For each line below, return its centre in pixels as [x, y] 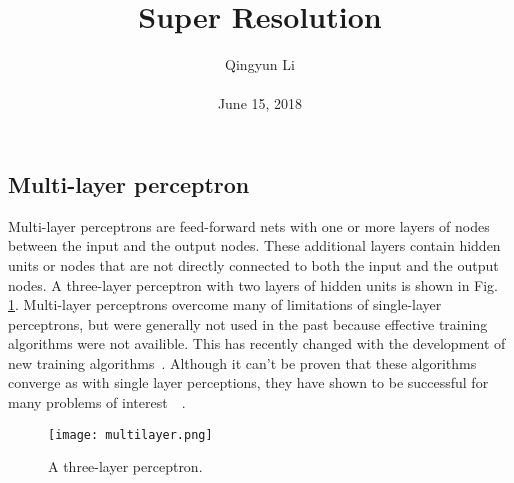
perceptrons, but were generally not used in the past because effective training [248, 323]
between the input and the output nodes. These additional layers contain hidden [254, 245]
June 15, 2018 [260, 103]
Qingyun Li [260, 64]
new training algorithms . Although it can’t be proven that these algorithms [242, 362]
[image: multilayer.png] [130, 434]
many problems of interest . [97, 402]
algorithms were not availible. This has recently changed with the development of [257, 343]
